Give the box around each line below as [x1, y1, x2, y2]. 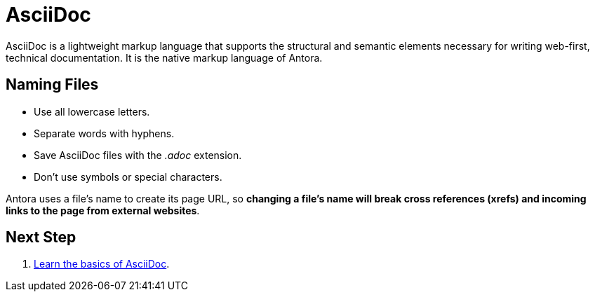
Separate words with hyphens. [34, 127, 175, 139]
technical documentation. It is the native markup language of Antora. [6, 51, 323, 64]
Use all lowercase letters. [34, 105, 150, 118]
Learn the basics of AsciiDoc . [34, 258, 170, 270]
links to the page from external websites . [6, 204, 200, 216]
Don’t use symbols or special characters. [34, 170, 222, 183]
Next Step [6, 228, 76, 247]
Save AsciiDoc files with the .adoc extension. [34, 148, 242, 161]
